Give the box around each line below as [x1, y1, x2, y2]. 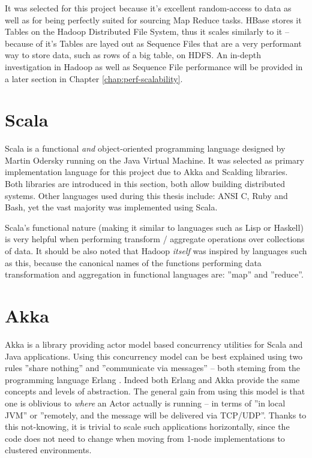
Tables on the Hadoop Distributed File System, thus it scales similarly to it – [5, 25, 289, 38]
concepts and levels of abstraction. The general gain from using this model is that [5, 385, 305, 397]
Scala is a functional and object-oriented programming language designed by [5, 142, 286, 155]
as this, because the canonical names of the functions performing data [5, 256, 262, 269]
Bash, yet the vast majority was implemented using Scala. [5, 201, 218, 213]
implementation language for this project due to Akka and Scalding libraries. [5, 165, 288, 178]
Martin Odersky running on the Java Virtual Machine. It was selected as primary [5, 153, 304, 166]
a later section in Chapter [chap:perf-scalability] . [5, 72, 183, 85]
